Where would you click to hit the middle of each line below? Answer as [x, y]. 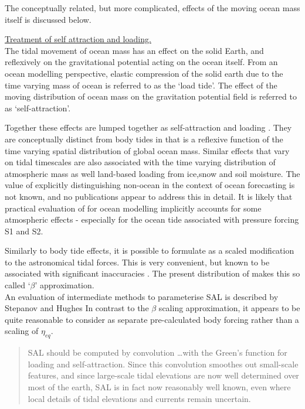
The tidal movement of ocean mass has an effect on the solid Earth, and [134, 50]
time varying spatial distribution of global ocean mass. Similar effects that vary [147, 150]
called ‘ [18, 285]
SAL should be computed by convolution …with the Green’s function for [157, 352]
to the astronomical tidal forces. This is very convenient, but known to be [137, 262]
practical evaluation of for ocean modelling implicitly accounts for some [133, 208]
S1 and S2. [24, 231]
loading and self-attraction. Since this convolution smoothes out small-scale [163, 364]
